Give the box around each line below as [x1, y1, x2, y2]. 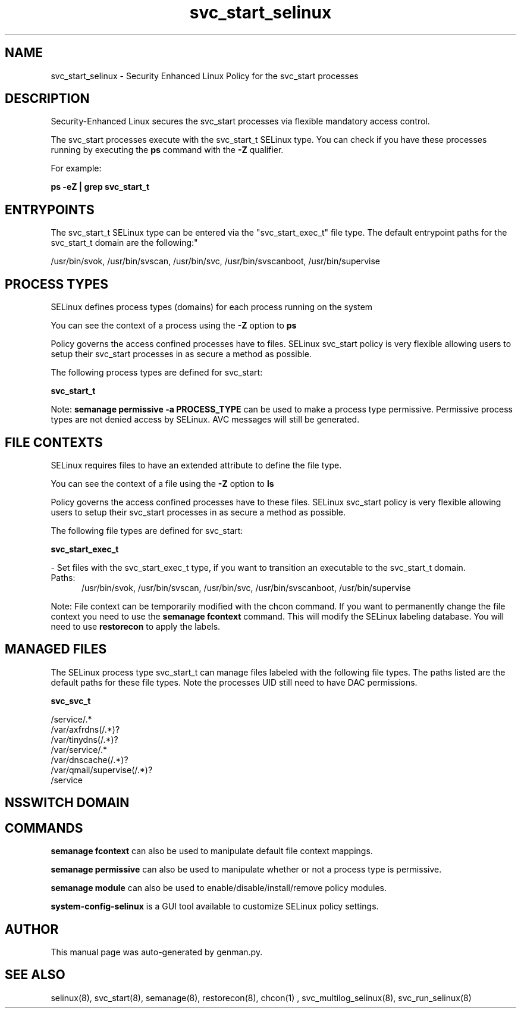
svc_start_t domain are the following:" [51, 237, 198, 248]
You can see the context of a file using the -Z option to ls [51, 478, 274, 489]
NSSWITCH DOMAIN [5, 795, 130, 811]
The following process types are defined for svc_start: [51, 367, 263, 378]
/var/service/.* [51, 744, 107, 755]
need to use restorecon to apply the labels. [51, 621, 221, 631]
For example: [51, 163, 102, 174]
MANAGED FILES [5, 642, 107, 657]
